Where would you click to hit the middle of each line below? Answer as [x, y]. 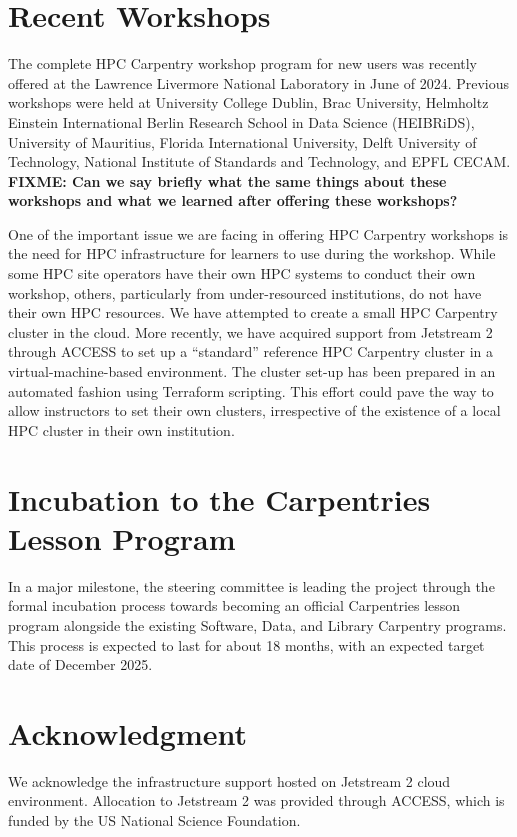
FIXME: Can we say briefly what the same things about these [227, 180]
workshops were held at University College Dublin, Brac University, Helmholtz [248, 102]
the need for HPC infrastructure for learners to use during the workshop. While [252, 253]
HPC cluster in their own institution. [121, 429]
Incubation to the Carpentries [219, 498]
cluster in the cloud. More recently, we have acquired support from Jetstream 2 [250, 331]
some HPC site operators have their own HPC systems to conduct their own [242, 273]
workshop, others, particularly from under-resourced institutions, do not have [245, 292]
